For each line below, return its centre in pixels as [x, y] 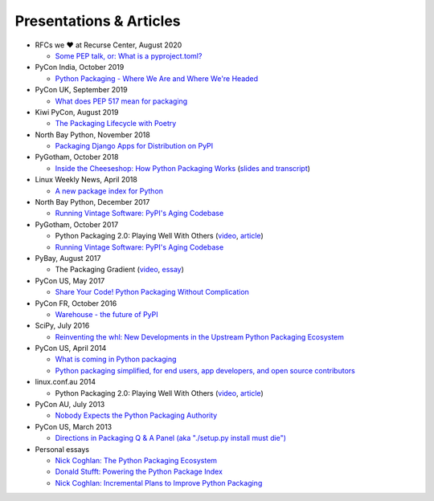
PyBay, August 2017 [68, 258]
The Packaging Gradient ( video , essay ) [120, 270]
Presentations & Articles [98, 21]
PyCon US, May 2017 [70, 280]
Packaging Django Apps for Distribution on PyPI [134, 146]
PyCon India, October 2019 [80, 67]
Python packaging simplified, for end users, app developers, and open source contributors [205, 370]
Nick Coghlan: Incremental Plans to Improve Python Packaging [159, 483]
